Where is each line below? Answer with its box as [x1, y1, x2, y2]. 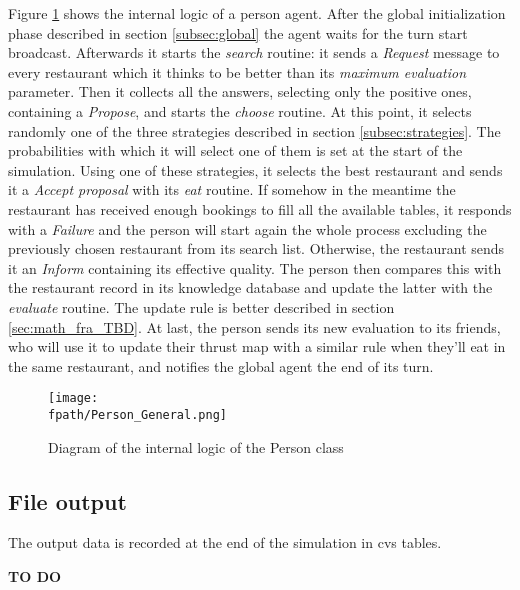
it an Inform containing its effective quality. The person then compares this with [8, 257, 502, 278]
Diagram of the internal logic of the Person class [48, 436, 344, 457]
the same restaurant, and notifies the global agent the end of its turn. [8, 355, 434, 376]
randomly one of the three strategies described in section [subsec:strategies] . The [8, 120, 501, 141]
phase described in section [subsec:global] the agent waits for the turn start [8, 22, 468, 43]
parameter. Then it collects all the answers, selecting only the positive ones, [8, 81, 472, 102]
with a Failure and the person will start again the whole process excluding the [8, 218, 487, 239]
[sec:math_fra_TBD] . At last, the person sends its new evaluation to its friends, [8, 316, 501, 337]
